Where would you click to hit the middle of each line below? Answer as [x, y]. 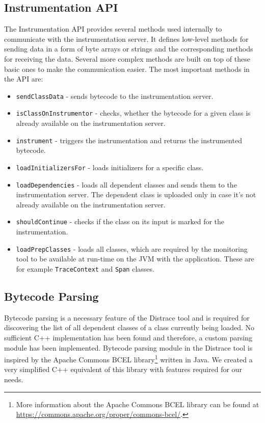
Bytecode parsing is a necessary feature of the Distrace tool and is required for [127, 317]
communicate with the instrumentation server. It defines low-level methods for [126, 38]
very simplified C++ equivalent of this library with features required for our [123, 369]
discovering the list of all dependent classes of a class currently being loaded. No [129, 327]
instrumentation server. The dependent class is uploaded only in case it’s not [136, 194]
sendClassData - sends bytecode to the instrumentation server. [115, 96]
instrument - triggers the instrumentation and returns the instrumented [129, 140]
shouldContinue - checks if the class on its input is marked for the [120, 221]
